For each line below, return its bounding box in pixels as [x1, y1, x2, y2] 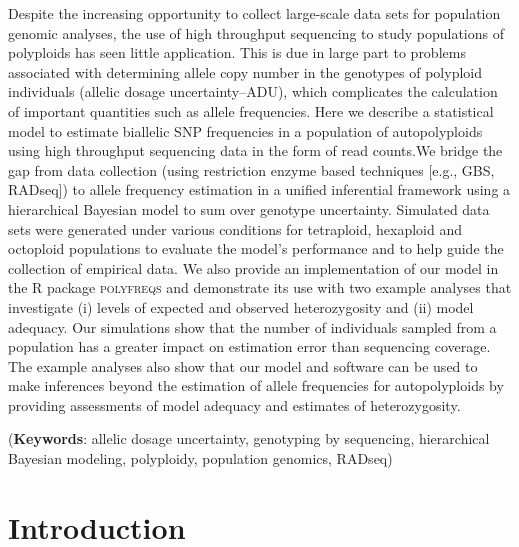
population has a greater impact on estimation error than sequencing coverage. [8, 336, 491, 357]
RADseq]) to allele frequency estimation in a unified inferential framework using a [8, 179, 511, 200]
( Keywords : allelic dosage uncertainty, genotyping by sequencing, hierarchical [8, 428, 490, 449]
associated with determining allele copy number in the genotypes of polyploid [8, 61, 482, 82]
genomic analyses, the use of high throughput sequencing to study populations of [8, 22, 504, 43]
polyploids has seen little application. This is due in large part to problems [8, 42, 466, 63]
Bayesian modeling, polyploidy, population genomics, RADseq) [8, 448, 393, 469]
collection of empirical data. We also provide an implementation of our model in [8, 257, 499, 278]
